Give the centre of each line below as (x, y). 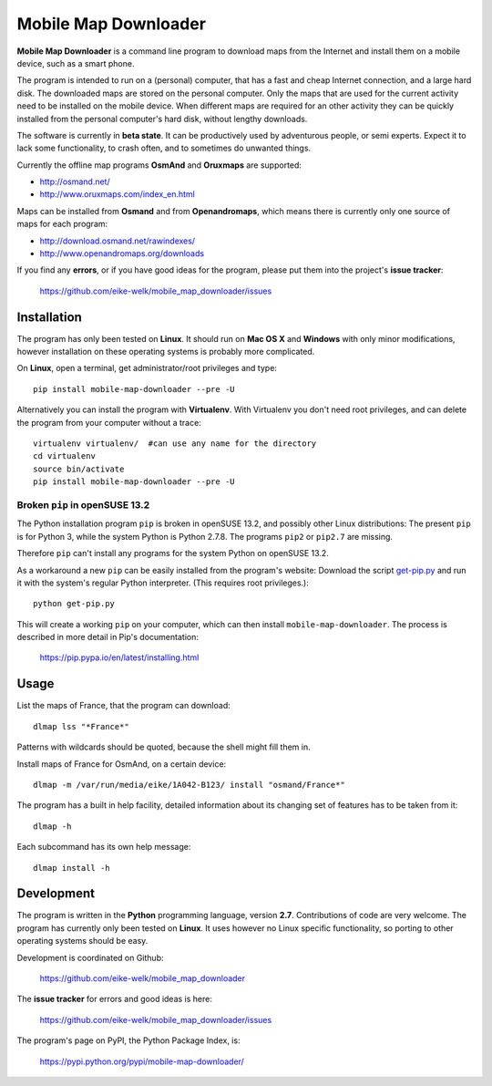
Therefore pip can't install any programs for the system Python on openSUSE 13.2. (173, 553)
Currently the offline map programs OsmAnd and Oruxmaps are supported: (159, 165)
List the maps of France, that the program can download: (124, 706)
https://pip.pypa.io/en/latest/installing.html (119, 657)
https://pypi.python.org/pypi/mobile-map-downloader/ (142, 1061)
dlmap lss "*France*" (81, 726)
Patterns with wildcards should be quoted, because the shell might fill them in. (164, 747)
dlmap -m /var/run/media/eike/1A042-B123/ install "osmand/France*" (189, 785)
